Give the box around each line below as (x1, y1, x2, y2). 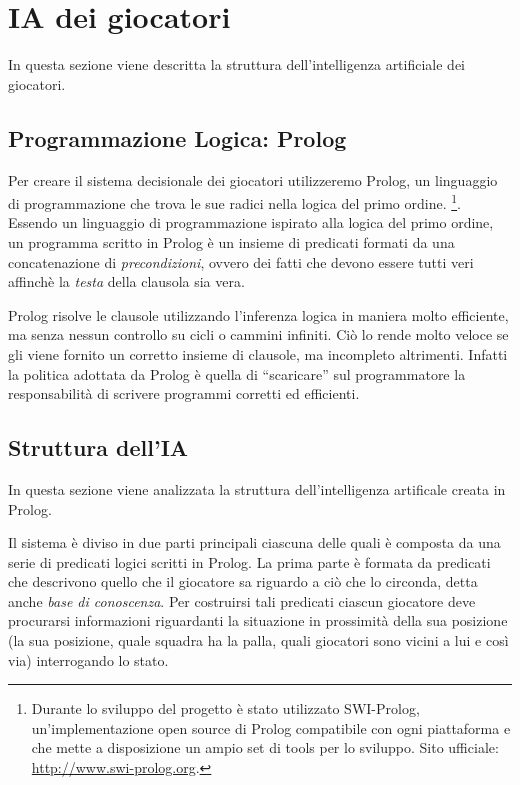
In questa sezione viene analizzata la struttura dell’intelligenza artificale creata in (8, 478, 506, 499)
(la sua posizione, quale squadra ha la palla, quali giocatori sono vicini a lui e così (8, 630, 509, 651)
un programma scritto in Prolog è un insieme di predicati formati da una (8, 231, 455, 252)
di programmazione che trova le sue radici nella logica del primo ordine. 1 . (8, 190, 461, 213)
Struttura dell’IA (8, 432, 189, 463)
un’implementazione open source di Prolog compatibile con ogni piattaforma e (31, 717, 511, 738)
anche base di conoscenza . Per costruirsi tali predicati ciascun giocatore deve (8, 590, 476, 611)
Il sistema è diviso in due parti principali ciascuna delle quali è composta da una (8, 532, 501, 553)
